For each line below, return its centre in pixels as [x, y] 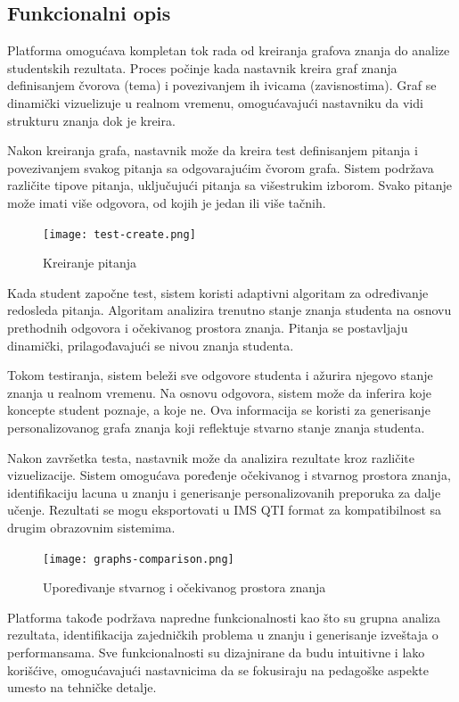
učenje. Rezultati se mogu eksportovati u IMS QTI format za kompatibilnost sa [225, 510]
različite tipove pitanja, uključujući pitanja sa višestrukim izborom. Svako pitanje [229, 185]
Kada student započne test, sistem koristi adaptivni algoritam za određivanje [218, 292]
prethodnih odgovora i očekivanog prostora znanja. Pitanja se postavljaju [208, 327]
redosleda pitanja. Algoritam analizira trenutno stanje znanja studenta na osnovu [229, 310]
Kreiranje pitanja [90, 263]
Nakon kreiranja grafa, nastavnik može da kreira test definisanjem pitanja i [213, 150]
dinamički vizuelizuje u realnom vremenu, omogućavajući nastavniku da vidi [215, 102]
